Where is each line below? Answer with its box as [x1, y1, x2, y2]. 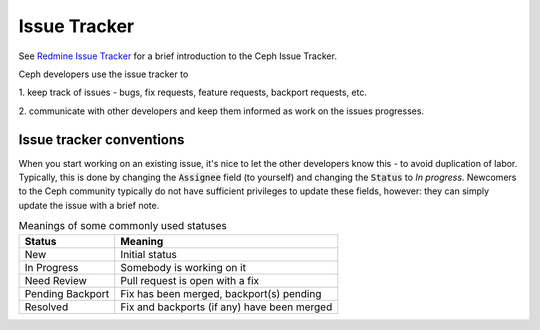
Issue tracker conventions [18, 131, 185, 148]
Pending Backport [24, 286, 110, 300]
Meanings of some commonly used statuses [18, 219, 227, 233]
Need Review [24, 273, 87, 287]
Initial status [120, 247, 177, 261]
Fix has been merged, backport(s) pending [120, 286, 322, 300]
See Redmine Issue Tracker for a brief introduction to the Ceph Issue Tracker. [18, 50, 337, 62]
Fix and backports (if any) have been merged [120, 300, 333, 314]
